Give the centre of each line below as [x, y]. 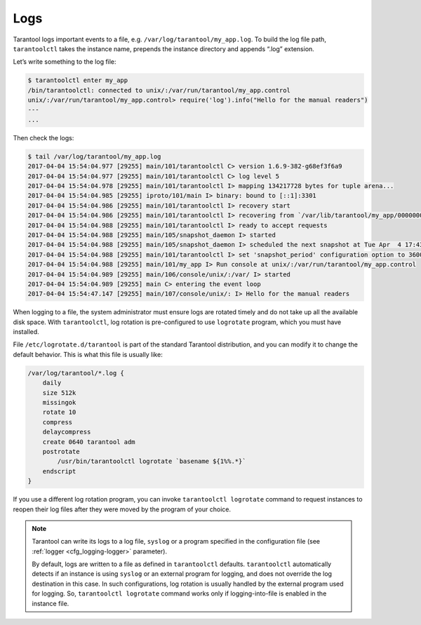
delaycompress [67, 432]
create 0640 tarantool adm [89, 442]
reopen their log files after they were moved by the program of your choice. [122, 509]
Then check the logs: [44, 137]
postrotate [61, 451]
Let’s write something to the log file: [65, 62]
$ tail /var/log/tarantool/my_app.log [94, 156]
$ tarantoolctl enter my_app [78, 80]
